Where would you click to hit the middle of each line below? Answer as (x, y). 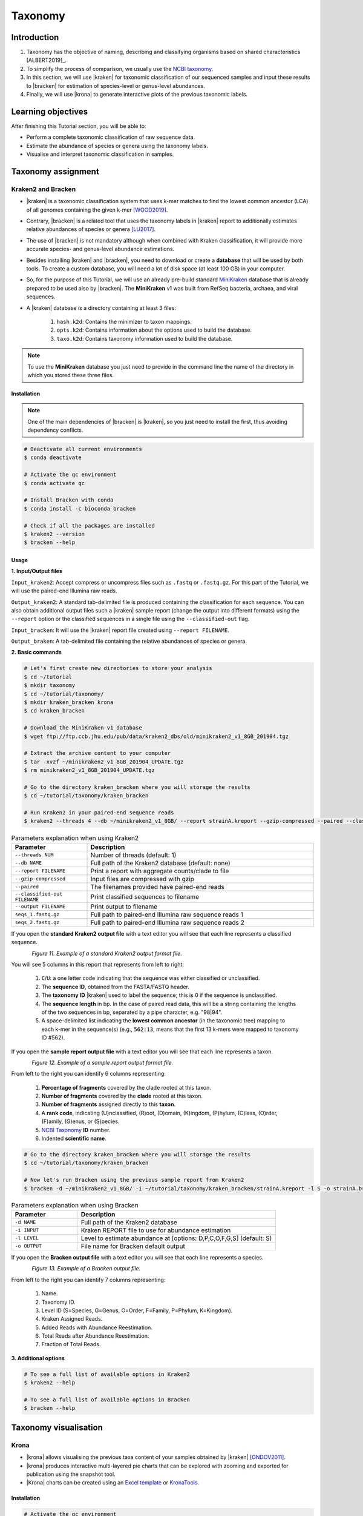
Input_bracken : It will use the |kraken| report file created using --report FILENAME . (120, 630)
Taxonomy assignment (55, 171)
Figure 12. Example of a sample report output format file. (103, 1062)
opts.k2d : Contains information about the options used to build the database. (154, 330)
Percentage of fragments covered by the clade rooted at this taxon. (126, 1087)
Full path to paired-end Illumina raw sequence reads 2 (167, 922)
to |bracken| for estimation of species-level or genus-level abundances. (116, 86)
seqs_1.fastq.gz (37, 915)
